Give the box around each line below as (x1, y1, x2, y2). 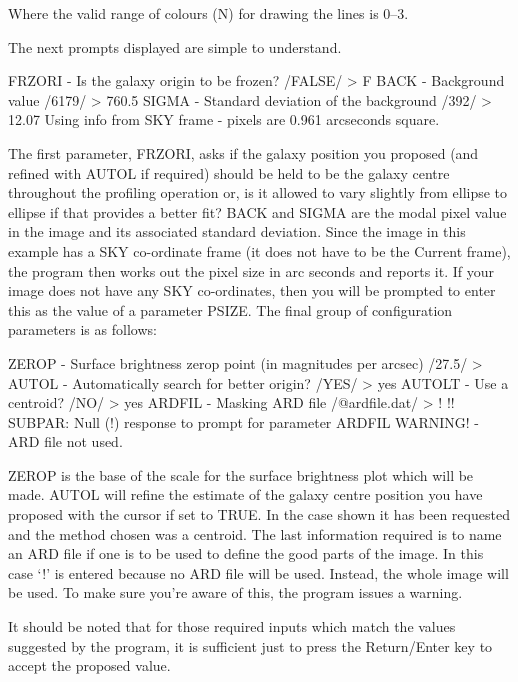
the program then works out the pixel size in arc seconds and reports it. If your (8, 260, 494, 281)
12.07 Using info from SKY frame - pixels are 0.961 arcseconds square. (8, 109, 440, 130)
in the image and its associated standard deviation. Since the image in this (8, 221, 466, 242)
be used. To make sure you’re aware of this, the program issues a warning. (8, 582, 463, 603)
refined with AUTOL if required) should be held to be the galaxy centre (8, 162, 450, 183)
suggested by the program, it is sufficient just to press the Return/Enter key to (8, 635, 493, 656)
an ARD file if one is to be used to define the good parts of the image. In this (8, 543, 484, 564)
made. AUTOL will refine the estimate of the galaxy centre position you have (8, 484, 483, 505)
